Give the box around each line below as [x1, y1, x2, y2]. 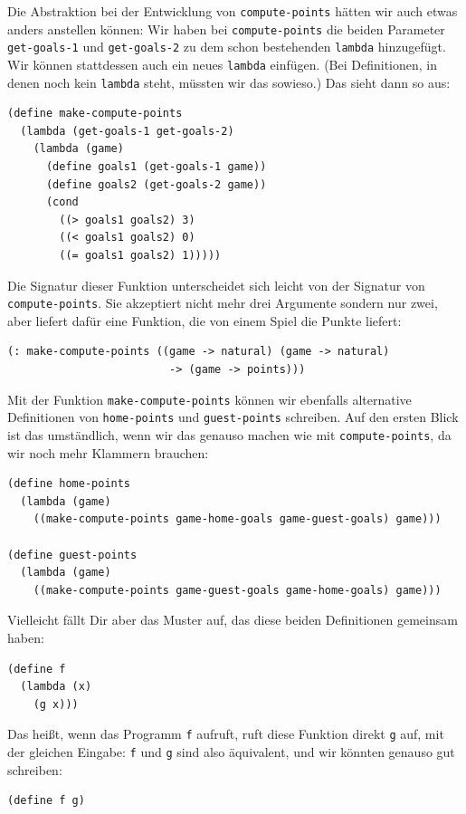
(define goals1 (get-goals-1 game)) [45, 160, 267, 174]
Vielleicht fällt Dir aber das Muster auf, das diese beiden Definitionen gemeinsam [7, 610, 458, 629]
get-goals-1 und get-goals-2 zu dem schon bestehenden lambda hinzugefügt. [7, 37, 446, 56]
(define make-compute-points [7, 107, 183, 120]
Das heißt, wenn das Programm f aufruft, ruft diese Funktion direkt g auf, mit [7, 724, 444, 743]
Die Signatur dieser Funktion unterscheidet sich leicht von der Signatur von [7, 275, 425, 294]
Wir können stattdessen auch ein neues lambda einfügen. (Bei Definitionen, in [7, 54, 437, 73]
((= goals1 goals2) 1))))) [59, 249, 222, 263]
